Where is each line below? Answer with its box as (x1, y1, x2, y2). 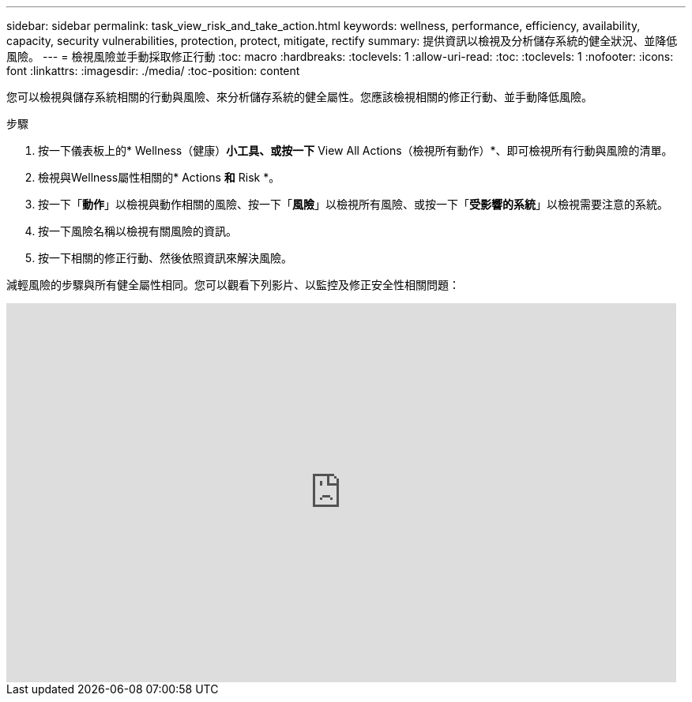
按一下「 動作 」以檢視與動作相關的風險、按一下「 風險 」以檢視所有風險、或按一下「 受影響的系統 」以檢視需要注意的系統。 (38, 197, 668, 211)
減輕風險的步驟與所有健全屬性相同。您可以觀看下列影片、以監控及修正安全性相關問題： (6, 278, 460, 291)
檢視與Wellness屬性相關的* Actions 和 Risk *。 (38, 171, 280, 184)
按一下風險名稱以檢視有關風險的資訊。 (38, 224, 237, 238)
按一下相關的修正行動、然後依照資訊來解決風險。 (38, 251, 292, 265)
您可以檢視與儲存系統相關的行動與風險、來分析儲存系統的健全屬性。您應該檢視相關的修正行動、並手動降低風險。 (6, 90, 592, 103)
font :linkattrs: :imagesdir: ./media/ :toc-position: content (6, 64, 300, 77)
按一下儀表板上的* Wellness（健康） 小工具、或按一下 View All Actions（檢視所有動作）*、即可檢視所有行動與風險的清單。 (38, 144, 673, 157)
